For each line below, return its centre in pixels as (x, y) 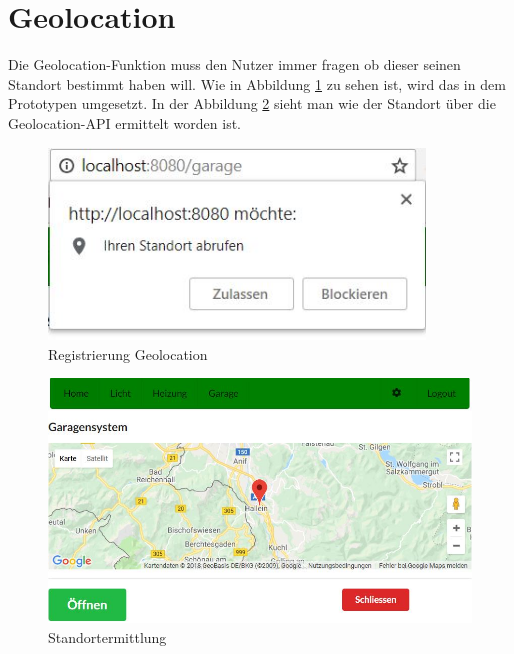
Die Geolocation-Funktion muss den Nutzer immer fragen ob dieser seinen (234, 64)
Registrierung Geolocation (128, 353)
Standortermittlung (107, 636)
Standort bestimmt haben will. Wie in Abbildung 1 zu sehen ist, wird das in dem (257, 83)
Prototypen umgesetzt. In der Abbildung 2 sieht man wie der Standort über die (252, 103)
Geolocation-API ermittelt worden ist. (125, 122)
